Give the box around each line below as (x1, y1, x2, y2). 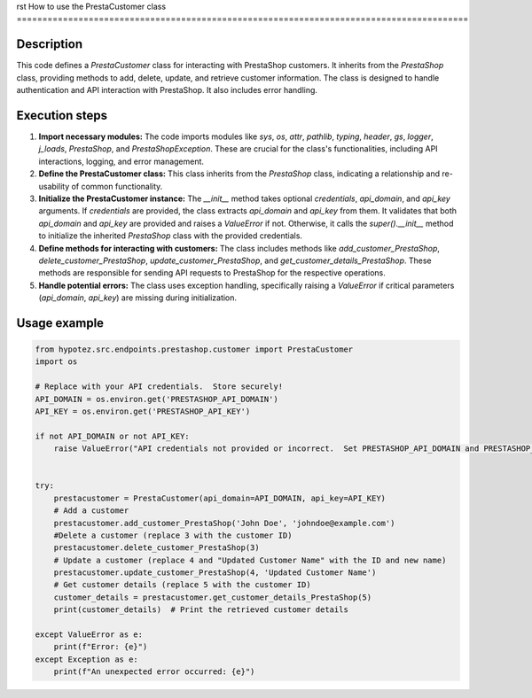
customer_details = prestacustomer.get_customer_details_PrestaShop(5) (53, 592, 372, 602)
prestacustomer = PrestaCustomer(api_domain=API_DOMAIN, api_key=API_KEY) (53, 492, 386, 503)
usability (38, 181, 70, 191)
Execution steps (16, 107, 108, 123)
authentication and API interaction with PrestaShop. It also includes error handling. (16, 85, 318, 96)
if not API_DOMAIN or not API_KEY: (35, 430, 190, 441)
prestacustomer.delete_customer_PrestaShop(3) (53, 543, 261, 553)
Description (16, 36, 83, 52)
